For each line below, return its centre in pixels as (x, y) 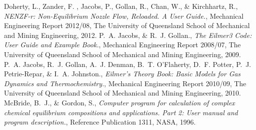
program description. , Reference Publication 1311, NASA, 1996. (100, 122)
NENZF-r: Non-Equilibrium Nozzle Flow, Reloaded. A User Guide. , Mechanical (124, 16)
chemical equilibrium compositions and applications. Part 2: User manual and (121, 112)
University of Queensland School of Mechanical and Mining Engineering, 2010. (123, 93)
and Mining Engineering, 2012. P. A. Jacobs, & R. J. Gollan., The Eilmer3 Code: (128, 35)
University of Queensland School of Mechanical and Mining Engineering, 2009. (123, 54)
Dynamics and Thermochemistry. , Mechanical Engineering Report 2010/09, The (125, 83)
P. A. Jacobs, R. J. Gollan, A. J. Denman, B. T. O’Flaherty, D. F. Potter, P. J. (128, 64)
